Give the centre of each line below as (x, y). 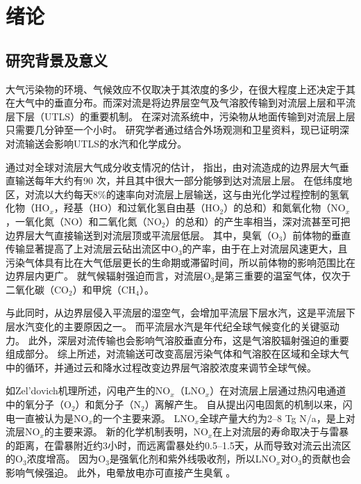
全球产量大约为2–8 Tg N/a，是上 (272, 418)
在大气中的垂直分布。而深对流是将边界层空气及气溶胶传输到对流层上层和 (171, 103)
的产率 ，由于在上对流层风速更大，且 (265, 249)
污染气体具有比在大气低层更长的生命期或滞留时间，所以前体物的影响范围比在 (180, 262)
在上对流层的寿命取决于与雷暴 (281, 431)
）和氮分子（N (108, 404)
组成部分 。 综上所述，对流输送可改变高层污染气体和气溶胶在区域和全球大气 (177, 354)
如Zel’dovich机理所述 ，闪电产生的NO (88, 390)
